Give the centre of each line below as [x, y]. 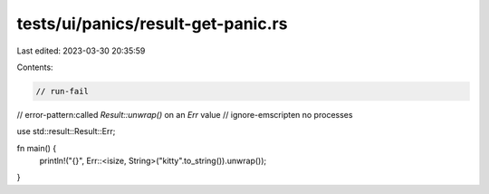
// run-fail [62, 91]
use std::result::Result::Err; [66, 131]
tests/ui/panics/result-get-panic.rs [152, 24]
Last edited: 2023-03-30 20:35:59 [81, 51]
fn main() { [37, 148]
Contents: [35, 67]
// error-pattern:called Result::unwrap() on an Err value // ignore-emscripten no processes [185, 114]
